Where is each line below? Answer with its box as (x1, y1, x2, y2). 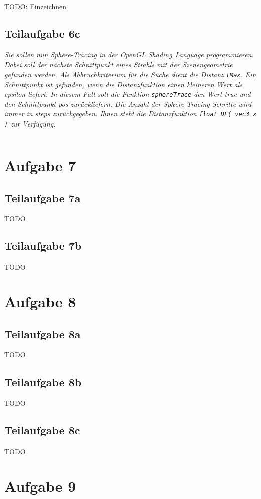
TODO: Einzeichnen (4, 1, 67, 11)
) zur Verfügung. (4, 118, 56, 129)
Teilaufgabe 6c (4, 25, 80, 41)
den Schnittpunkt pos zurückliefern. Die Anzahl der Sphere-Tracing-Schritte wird (4, 98, 252, 109)
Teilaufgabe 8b (4, 374, 82, 390)
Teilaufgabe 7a (4, 190, 81, 205)
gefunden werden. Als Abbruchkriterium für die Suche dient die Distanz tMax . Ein (4, 69, 256, 79)
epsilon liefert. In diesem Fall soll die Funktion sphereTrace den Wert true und (4, 89, 251, 99)
